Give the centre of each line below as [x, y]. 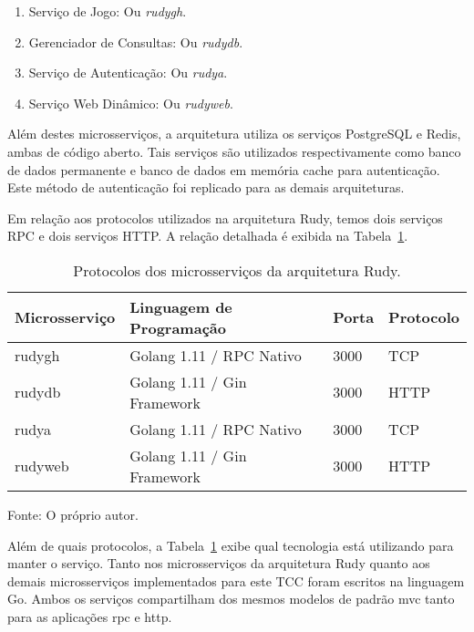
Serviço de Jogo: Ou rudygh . [108, 11]
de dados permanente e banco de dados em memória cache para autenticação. [224, 169]
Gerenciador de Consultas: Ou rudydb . [136, 41]
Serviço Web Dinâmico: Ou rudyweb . [131, 103]
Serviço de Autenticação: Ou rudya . [128, 73]
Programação [178, 327]
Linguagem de [181, 306]
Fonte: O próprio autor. [73, 514]
